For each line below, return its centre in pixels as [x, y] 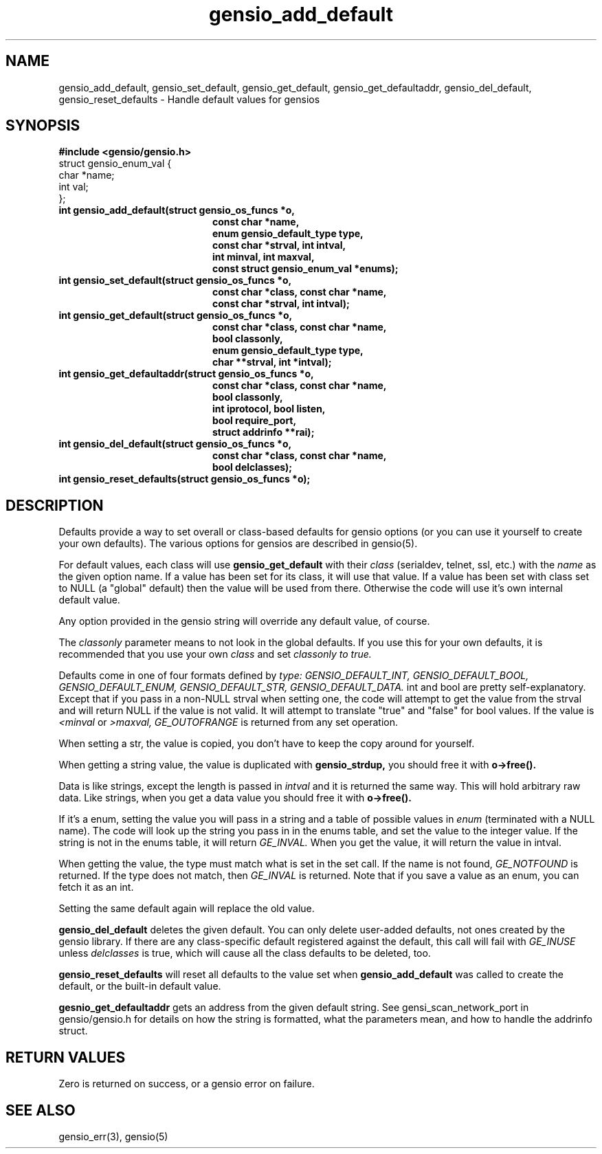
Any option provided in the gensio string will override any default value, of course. [244, 621]
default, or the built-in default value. [140, 986]
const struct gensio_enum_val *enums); [305, 269]
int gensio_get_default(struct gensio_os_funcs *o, [176, 315]
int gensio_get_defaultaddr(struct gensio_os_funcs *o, [186, 374]
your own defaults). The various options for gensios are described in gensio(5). [238, 544]
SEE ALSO [41, 1110]
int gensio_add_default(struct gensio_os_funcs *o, [177, 210]
